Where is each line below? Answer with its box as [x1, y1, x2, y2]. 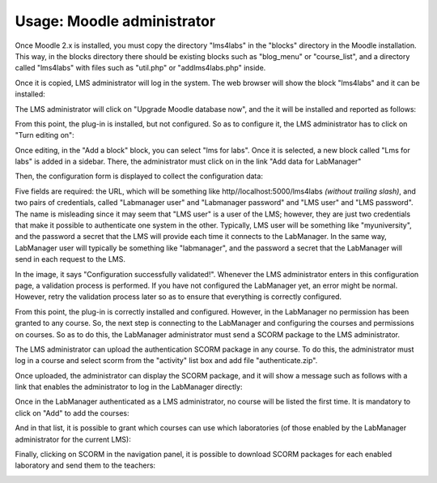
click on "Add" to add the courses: [15, 408, 129, 417]
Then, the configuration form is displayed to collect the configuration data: [15, 171, 263, 182]
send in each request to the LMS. [15, 254, 125, 264]
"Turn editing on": [15, 130, 74, 140]
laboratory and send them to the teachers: [15, 460, 156, 470]
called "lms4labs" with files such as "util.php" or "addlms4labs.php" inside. [15, 63, 266, 73]
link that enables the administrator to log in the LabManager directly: [15, 382, 243, 392]
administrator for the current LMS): [15, 434, 131, 444]
